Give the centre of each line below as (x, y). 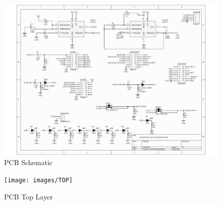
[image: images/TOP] (39, 180)
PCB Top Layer (29, 196)
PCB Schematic (29, 162)
